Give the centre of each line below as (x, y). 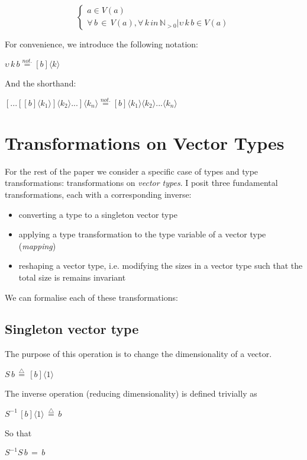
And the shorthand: (41, 83)
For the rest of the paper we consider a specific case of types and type (132, 171)
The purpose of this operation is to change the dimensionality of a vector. (138, 354)
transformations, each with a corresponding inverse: (98, 194)
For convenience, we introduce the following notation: (101, 44)
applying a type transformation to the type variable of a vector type (142, 234)
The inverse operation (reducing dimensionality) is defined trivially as (131, 393)
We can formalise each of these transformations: (91, 297)
